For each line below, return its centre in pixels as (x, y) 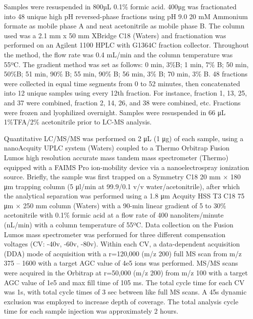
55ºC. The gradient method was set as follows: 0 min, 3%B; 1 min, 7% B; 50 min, (126, 64)
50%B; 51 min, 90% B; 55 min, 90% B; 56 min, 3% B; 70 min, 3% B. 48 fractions (126, 74)
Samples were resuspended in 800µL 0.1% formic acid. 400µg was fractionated (120, 6)
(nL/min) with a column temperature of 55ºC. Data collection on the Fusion (119, 225)
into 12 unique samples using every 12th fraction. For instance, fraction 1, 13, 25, (126, 93)
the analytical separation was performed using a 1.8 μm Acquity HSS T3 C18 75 (124, 196)
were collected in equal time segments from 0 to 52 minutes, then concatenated (122, 83)
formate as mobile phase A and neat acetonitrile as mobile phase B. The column (124, 26)
